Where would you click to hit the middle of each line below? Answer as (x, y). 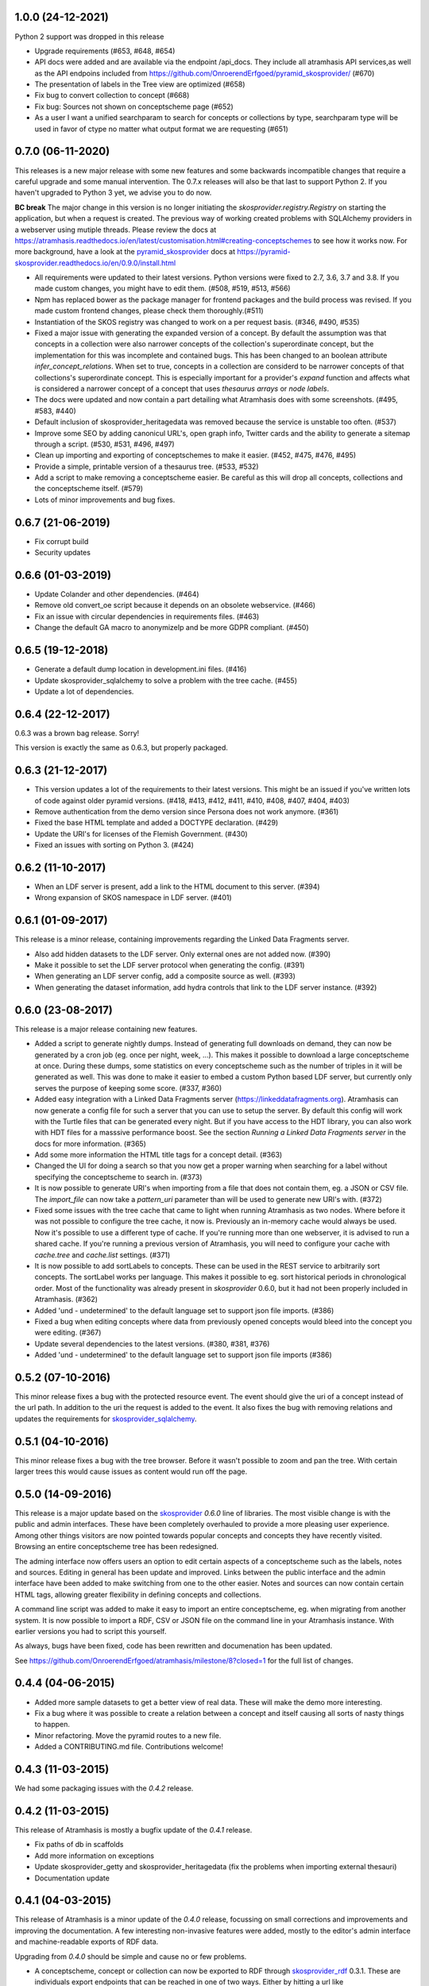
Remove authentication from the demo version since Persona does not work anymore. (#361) (187, 811)
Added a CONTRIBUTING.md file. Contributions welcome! (129, 1747)
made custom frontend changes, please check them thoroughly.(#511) (149, 311)
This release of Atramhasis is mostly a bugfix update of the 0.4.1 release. (133, 1830)
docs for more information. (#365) (91, 1143)
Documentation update (72, 1878)
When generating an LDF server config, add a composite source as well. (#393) (165, 976)
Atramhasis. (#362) (66, 1300)
